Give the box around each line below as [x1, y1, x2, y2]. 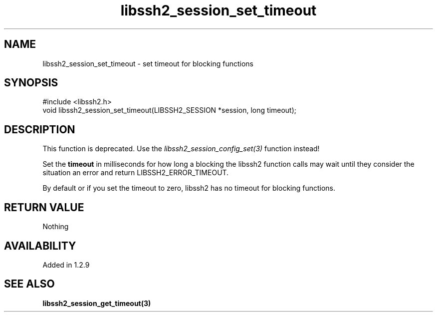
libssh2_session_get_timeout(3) [42, 299, 151, 308]
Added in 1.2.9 [42, 260, 90, 269]
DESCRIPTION [4, 123, 75, 136]
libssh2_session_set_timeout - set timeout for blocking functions [42, 59, 253, 68]
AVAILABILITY [4, 239, 76, 252]
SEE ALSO [4, 278, 55, 291]
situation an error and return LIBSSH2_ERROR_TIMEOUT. [42, 168, 229, 177]
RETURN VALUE [4, 201, 84, 214]
